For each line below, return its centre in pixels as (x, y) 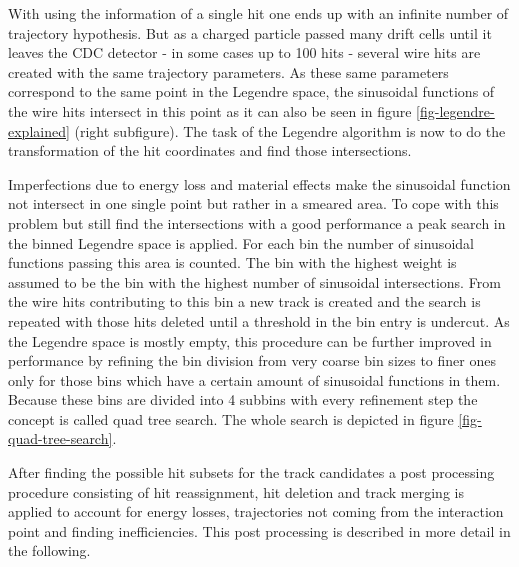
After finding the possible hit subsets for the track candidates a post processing (251, 472)
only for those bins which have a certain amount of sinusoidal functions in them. (254, 379)
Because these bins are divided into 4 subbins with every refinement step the (243, 399)
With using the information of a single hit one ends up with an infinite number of (258, 13)
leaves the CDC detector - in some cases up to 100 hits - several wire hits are (244, 52)
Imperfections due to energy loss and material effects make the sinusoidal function (259, 183)
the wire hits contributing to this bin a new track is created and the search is (244, 301)
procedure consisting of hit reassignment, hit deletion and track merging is (236, 491)
